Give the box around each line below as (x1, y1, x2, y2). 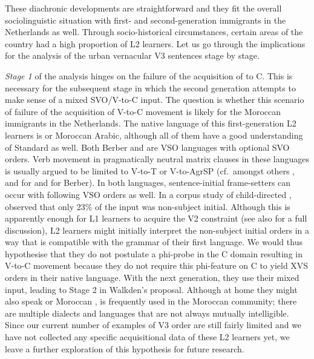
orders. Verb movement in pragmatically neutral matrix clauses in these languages (5, 153, 310, 165)
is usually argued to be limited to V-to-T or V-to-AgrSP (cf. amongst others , (5, 164, 295, 177)
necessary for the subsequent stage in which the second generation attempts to (5, 81, 296, 94)
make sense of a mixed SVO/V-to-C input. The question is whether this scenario (5, 93, 304, 106)
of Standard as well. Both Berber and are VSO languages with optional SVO (5, 140, 290, 153)
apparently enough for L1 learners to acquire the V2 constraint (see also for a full (5, 212, 307, 225)
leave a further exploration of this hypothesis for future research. (5, 342, 244, 355)
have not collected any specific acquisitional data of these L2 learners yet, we (5, 331, 290, 343)
